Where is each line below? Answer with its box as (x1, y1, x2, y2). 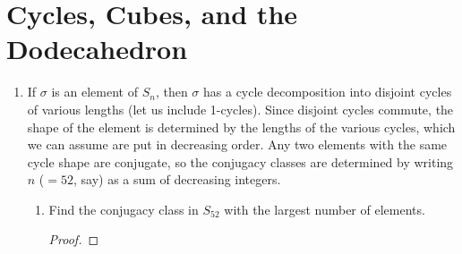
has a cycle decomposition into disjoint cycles (203, 82, 452, 101)
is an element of (51, 82, 138, 101)
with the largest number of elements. (224, 199, 425, 218)
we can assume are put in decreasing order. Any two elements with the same (27, 135, 448, 154)
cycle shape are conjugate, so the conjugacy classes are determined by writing (27, 152, 454, 171)
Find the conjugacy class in (48, 199, 199, 218)
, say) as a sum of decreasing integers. (73, 170, 281, 189)
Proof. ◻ (48, 230, 99, 249)
